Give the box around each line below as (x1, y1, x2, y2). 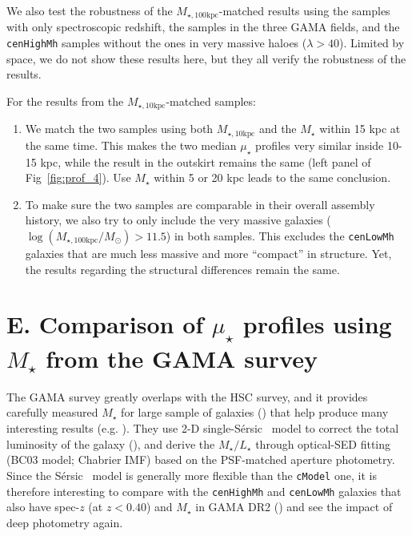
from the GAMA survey (46, 341, 318, 374)
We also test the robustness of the (6, 2, 173, 18)
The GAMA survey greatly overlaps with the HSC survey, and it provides (6, 388, 368, 405)
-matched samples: (166, 92, 256, 109)
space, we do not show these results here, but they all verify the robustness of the (6, 50, 406, 66)
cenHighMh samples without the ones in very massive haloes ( (6, 34, 307, 51)
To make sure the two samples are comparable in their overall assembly (25, 195, 375, 212)
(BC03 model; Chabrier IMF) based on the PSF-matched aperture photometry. (6, 451, 395, 468)
